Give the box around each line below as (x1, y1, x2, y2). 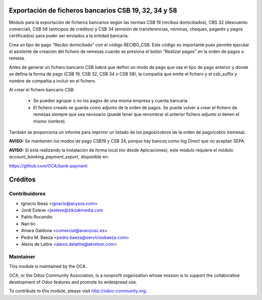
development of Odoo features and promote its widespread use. (9, 279, 137, 285)
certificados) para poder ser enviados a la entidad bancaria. (9, 33, 129, 39)
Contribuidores (9, 190, 46, 197)
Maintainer (9, 253, 35, 260)
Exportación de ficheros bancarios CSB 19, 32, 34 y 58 (9, 6, 177, 15)
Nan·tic (21, 221, 36, 227)
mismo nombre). (33, 118, 66, 124)
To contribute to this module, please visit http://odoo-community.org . (9, 288, 147, 294)
